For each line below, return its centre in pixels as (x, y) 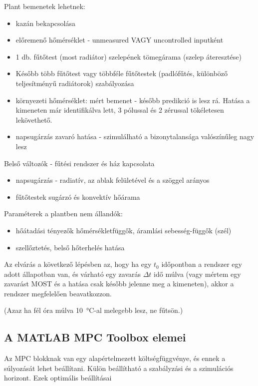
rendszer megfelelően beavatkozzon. (58, 293)
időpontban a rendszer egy (202, 264)
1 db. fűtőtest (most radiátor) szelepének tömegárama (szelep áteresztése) (129, 56)
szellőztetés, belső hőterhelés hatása (70, 247)
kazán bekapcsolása (45, 23)
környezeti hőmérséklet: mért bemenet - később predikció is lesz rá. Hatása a (133, 100)
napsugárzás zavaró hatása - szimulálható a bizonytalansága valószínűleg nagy (135, 136)
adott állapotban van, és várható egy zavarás (73, 274)
